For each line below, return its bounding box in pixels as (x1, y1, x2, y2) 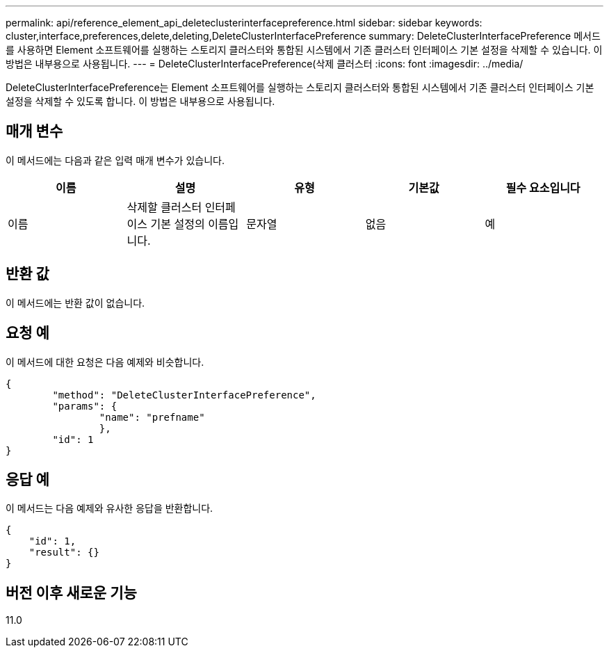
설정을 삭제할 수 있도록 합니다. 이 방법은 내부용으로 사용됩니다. (6, 95, 275, 107)
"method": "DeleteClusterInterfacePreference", (52, 389, 316, 401)
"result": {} (29, 547, 99, 558)
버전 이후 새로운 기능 (6, 583, 137, 602)
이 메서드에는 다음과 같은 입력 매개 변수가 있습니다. (6, 154, 225, 166)
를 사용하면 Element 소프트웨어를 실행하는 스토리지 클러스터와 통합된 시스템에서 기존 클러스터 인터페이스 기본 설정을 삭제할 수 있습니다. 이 (6, 44, 603, 56)
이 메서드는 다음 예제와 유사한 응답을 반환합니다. (6, 502, 213, 515)
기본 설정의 (150, 216, 205, 231)
